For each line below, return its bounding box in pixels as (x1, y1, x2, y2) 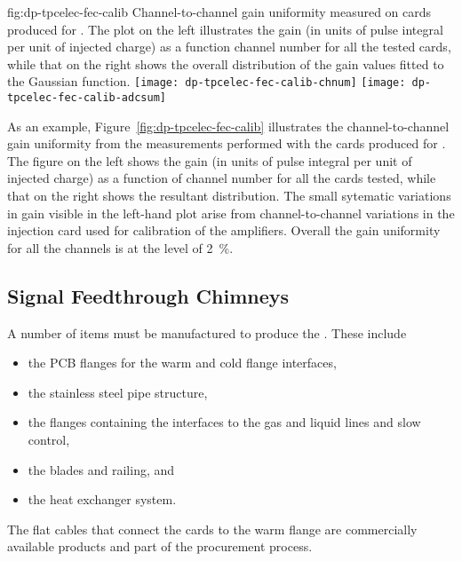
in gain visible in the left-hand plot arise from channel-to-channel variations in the (7, 203, 455, 222)
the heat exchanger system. (28, 490, 177, 509)
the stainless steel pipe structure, (28, 383, 208, 401)
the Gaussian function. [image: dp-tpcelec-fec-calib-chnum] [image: (7, 72, 406, 91)
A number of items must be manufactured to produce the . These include (7, 323, 407, 342)
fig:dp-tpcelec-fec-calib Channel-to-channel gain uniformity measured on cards (7, 3, 432, 20)
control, (28, 431, 70, 449)
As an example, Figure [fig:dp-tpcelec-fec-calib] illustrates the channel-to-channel (7, 116, 450, 135)
